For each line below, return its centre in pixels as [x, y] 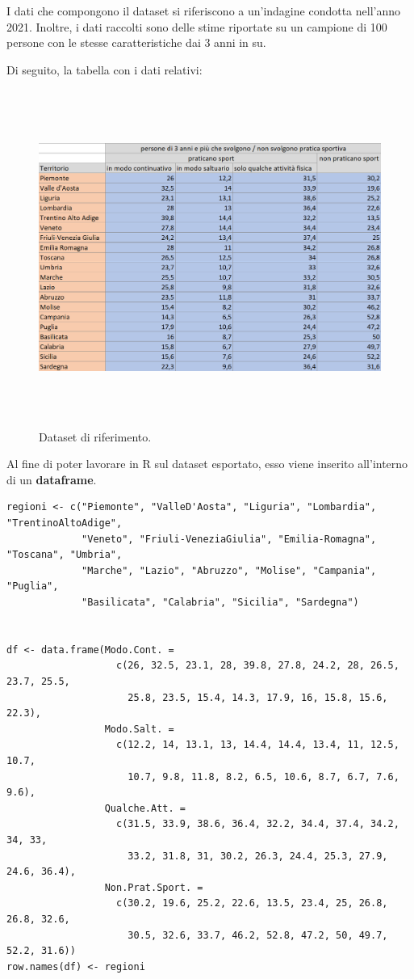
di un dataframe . [52, 479]
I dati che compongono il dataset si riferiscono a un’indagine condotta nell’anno [204, 11]
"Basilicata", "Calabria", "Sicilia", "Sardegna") [220, 603]
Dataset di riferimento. [95, 436]
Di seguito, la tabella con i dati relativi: [105, 69]
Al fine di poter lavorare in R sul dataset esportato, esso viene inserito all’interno [207, 464]
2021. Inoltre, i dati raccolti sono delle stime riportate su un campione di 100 [197, 26]
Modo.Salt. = [139, 729]
